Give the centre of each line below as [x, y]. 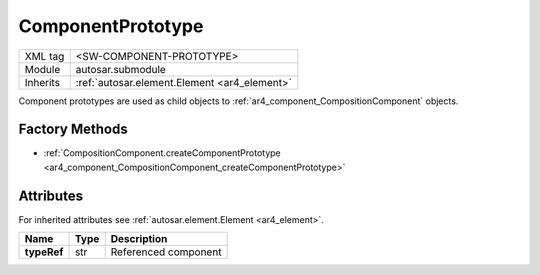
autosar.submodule [121, 69]
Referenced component [166, 252]
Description [139, 239]
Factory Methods [73, 129]
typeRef [44, 252]
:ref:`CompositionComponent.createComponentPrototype [162, 153]
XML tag [44, 56]
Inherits [42, 82]
